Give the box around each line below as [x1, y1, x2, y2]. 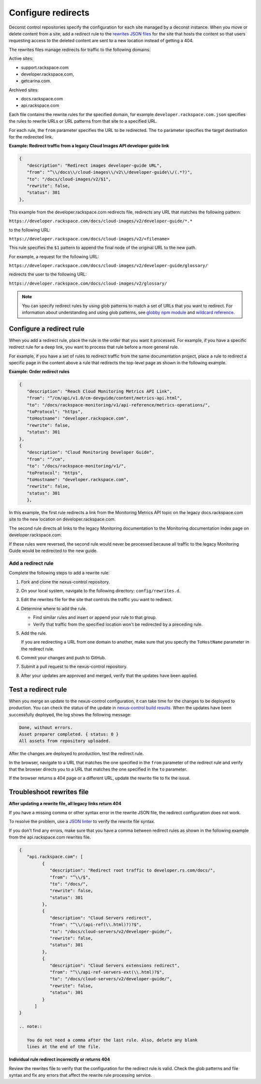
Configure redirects [9, 7, 89, 18]
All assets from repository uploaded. [19, 738, 111, 744]
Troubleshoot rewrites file [9, 788, 89, 796]
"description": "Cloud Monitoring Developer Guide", [27, 450, 155, 455]
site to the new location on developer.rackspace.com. [9, 517, 116, 522]
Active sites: [9, 56, 34, 62]
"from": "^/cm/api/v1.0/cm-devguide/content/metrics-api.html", [27, 395, 183, 401]
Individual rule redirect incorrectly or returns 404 [9, 1056, 110, 1062]
